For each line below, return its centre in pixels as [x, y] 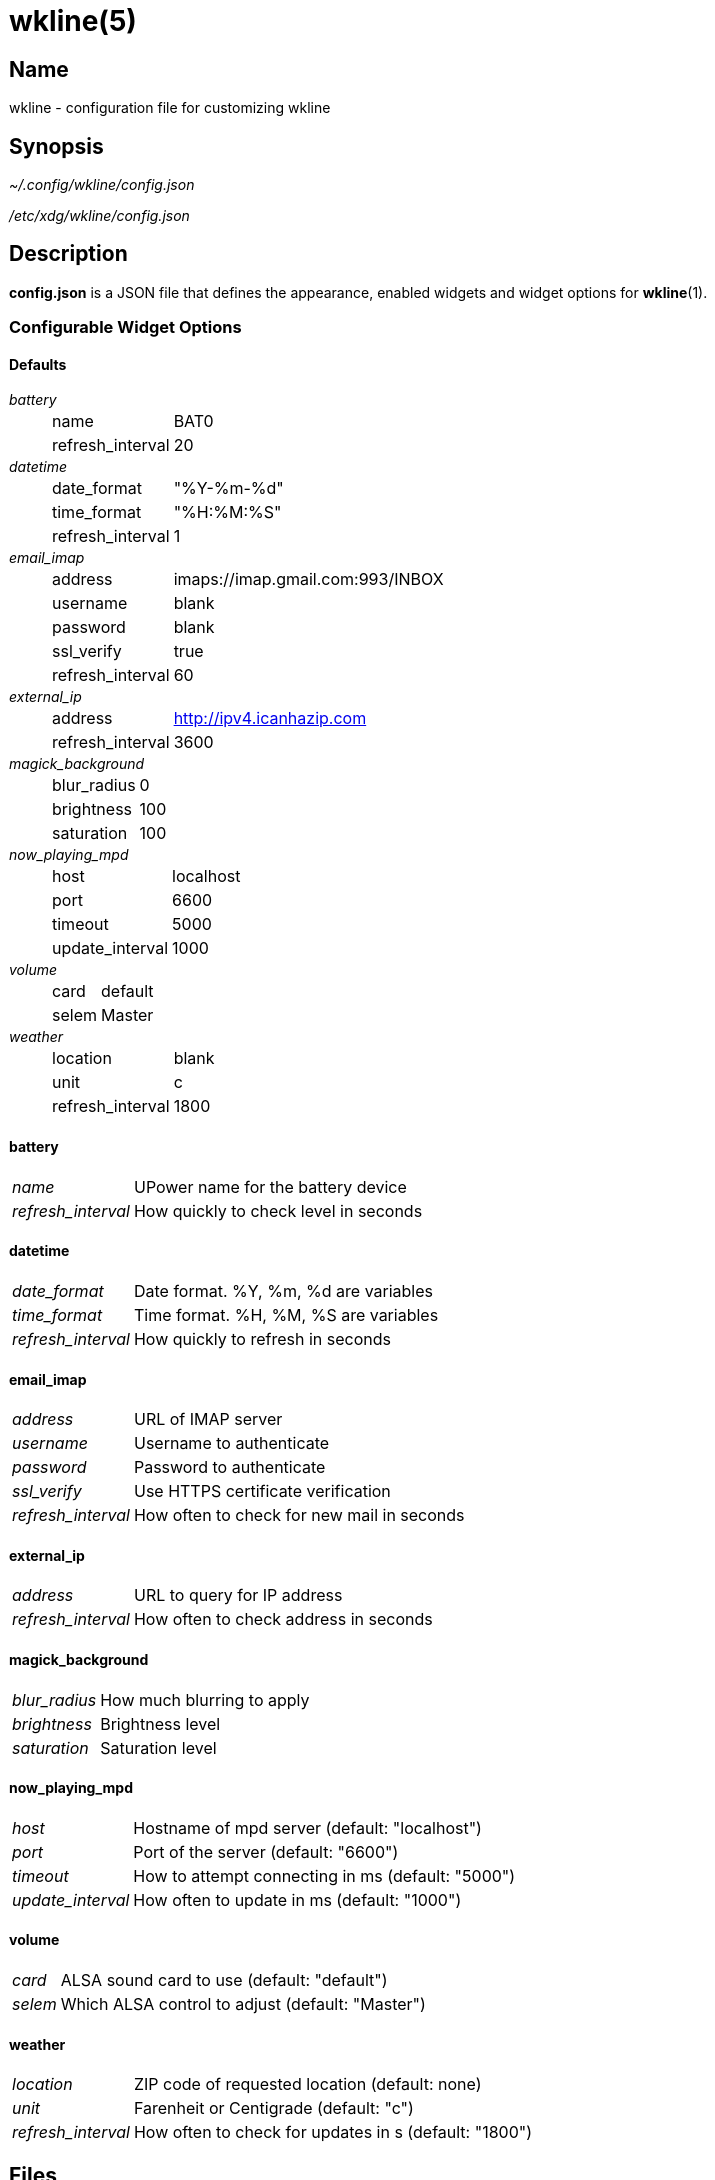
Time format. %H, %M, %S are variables [286, 1314]
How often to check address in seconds [283, 1619]
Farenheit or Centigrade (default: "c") [273, 2108]
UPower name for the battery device [270, 1186]
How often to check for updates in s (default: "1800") [333, 2132]
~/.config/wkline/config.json [102, 185]
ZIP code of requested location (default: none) [307, 2084]
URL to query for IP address [238, 1595]
